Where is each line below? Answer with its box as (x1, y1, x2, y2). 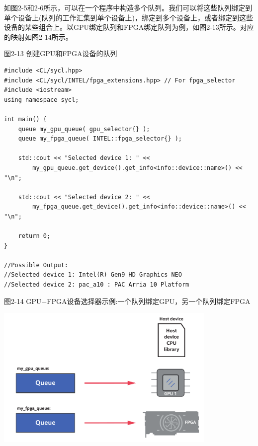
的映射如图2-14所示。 (4, 31, 73, 42)
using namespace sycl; (4, 96, 79, 103)
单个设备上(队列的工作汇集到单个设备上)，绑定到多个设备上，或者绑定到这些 (4, 12, 253, 22)
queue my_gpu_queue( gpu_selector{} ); (18, 125, 150, 133)
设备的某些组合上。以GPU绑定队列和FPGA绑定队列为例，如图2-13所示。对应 (4, 22, 254, 32)
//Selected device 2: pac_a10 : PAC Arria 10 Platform (4, 281, 189, 289)
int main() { (4, 115, 47, 123)
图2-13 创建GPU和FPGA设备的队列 (4, 48, 117, 59)
